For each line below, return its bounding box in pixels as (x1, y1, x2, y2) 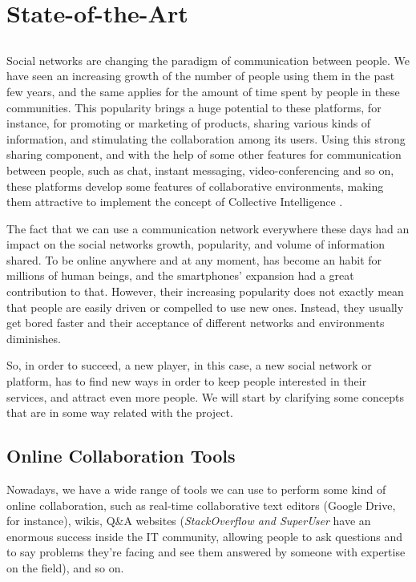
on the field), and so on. (6, 560, 124, 576)
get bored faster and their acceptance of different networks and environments (6, 314, 385, 331)
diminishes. (6, 329, 61, 346)
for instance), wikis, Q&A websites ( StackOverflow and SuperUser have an (6, 512, 371, 529)
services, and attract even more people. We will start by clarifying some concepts (6, 388, 404, 405)
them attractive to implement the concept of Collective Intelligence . (6, 193, 343, 210)
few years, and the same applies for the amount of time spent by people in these (6, 83, 400, 99)
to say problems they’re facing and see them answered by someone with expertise (6, 544, 406, 560)
